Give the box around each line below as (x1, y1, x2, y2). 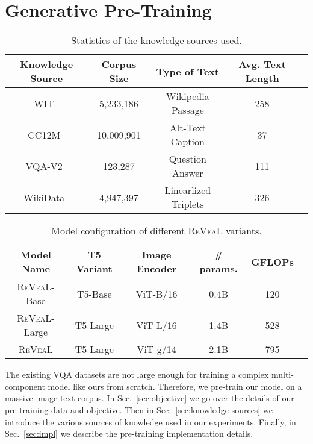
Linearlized (164, 183, 211, 198)
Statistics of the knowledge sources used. (71, 33, 242, 48)
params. (199, 261, 238, 276)
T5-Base (76, 286, 112, 301)
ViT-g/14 (137, 342, 176, 357)
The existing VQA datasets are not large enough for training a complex (5, 368, 269, 381)
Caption (170, 134, 205, 149)
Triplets (171, 197, 204, 211)
